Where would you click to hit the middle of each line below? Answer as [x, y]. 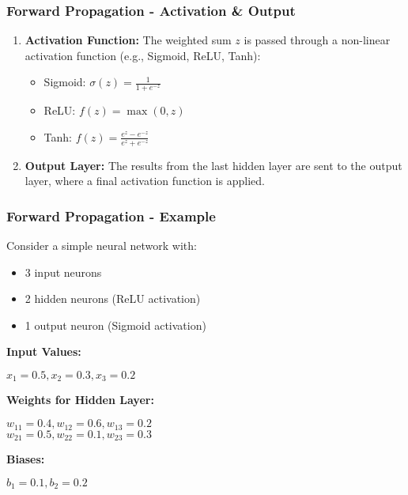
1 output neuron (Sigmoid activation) [115, 325]
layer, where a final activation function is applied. [145, 181]
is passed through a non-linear [317, 40]
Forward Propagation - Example [111, 215]
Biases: [26, 458]
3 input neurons [63, 272]
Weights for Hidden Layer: [80, 400]
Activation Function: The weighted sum [128, 40]
